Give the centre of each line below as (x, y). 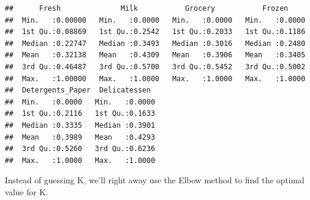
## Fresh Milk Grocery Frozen (147, 8)
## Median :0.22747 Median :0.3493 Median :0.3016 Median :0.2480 (155, 43)
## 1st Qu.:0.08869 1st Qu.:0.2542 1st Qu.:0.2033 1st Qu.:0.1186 (155, 32)
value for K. (27, 191)
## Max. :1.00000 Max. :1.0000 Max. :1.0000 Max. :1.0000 (155, 79)
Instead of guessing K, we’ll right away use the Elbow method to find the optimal (155, 180)
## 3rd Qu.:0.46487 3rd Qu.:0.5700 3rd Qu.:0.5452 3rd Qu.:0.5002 (155, 67)
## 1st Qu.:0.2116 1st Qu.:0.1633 (80, 114)
